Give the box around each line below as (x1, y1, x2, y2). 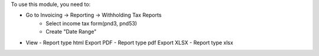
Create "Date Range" (45, 28, 97, 35)
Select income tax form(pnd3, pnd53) (45, 19, 137, 27)
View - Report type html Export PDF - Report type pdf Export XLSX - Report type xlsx (25, 39, 233, 46)
